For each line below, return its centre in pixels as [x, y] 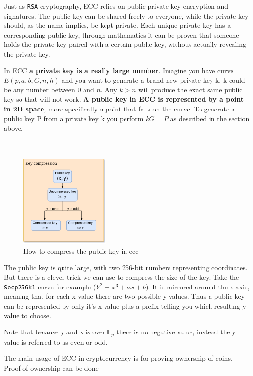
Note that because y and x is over [54, 332]
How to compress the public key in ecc [81, 251]
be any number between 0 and [49, 89]
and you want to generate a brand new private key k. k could [153, 80]
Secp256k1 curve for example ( [50, 286]
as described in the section [210, 118]
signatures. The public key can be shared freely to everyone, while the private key [126, 15]
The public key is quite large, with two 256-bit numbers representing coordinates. [126, 267]
